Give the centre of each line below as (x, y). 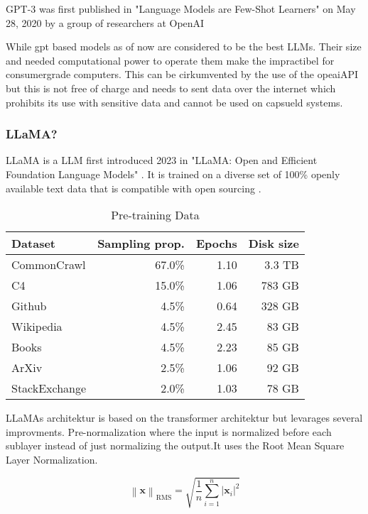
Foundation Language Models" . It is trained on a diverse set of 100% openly (173, 174)
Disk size (274, 244)
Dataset (34, 244)
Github (29, 306)
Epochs (216, 244)
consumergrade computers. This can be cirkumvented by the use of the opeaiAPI (182, 74)
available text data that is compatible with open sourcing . (134, 188)
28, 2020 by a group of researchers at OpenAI (105, 22)
